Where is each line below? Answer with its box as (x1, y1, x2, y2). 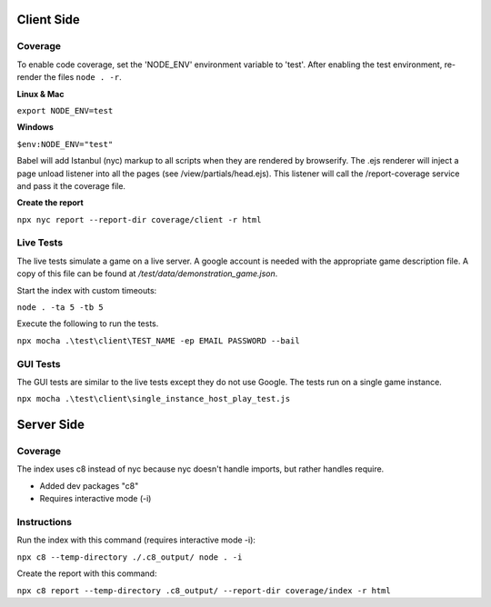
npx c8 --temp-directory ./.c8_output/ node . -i (16, 552, 243, 562)
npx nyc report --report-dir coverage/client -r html (16, 214, 262, 224)
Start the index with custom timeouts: (16, 284, 157, 295)
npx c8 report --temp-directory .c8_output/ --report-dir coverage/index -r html (16, 585, 391, 595)
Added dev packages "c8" (39, 480, 139, 491)
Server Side (16, 417, 85, 433)
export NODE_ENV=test (16, 105, 114, 115)
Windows (16, 122, 54, 133)
